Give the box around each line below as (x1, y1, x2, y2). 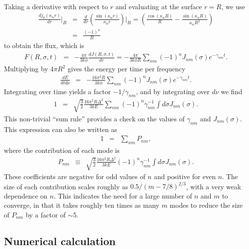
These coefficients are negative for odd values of (4, 171, 145, 181)
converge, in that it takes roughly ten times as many (4, 200, 159, 210)
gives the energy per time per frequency (67, 64, 186, 74)
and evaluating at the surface (115, 1, 202, 11)
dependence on (4, 190, 47, 200)
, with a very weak (186, 181, 241, 191)
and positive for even (154, 171, 216, 181)
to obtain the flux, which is (4, 40, 84, 50)
